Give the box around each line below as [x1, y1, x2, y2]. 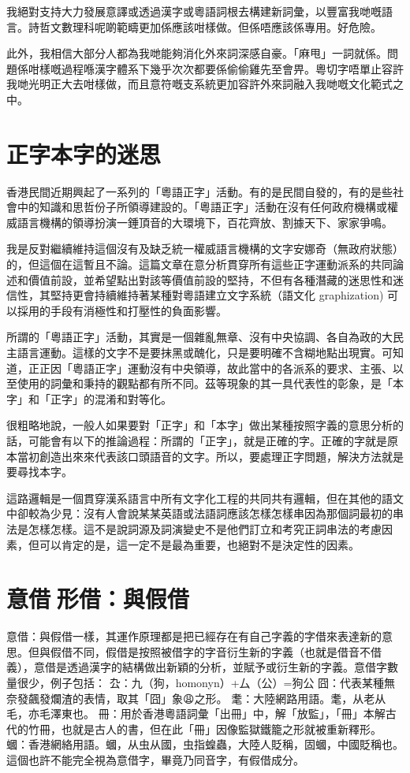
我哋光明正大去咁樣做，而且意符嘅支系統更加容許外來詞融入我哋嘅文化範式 [6, 76, 393, 92]
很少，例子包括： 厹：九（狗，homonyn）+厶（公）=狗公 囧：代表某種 [17, 675, 385, 691]
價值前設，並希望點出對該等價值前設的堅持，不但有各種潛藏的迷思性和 [28, 271, 393, 288]
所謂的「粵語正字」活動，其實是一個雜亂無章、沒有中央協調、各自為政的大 [6, 329, 393, 345]
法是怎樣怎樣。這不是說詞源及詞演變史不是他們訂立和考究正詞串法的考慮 [6, 520, 382, 537]
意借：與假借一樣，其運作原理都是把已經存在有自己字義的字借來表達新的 [6, 628, 382, 645]
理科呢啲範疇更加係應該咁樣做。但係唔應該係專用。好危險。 [72, 18, 382, 35]
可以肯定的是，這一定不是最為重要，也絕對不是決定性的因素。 [39, 536, 360, 552]
